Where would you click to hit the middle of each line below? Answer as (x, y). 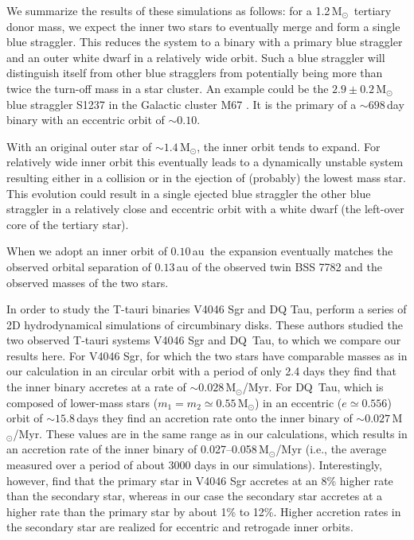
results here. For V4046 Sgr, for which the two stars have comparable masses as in (207, 355)
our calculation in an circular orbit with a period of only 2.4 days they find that (201, 371)
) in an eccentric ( (298, 402)
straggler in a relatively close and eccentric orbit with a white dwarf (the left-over (205, 209)
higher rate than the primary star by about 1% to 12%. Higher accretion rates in (204, 511)
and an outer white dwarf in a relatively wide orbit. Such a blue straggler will (196, 57)
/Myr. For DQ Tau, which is (313, 387)
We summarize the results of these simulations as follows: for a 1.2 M (174, 10)
